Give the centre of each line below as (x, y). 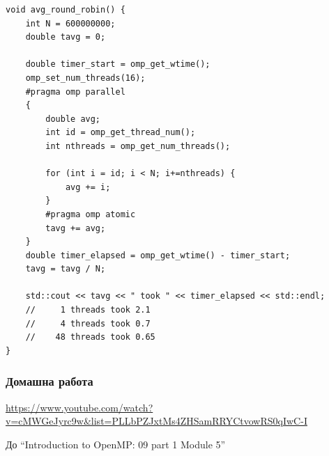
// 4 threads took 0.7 (88, 323)
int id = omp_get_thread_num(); (121, 133)
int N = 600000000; (70, 23)
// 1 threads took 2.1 (88, 310)
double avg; (73, 119)
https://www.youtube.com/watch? (79, 407)
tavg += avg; (76, 228)
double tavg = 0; (66, 37)
